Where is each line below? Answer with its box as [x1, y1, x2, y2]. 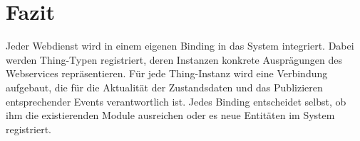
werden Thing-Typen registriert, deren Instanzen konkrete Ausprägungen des [6, 52, 342, 67]
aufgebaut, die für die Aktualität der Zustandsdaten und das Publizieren [6, 79, 323, 94]
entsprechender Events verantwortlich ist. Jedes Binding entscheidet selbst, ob [6, 94, 346, 108]
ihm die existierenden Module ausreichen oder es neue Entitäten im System [6, 108, 335, 123]
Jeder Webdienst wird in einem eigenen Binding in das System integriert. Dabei [6, 38, 354, 53]
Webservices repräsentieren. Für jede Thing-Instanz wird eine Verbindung [6, 66, 328, 81]
